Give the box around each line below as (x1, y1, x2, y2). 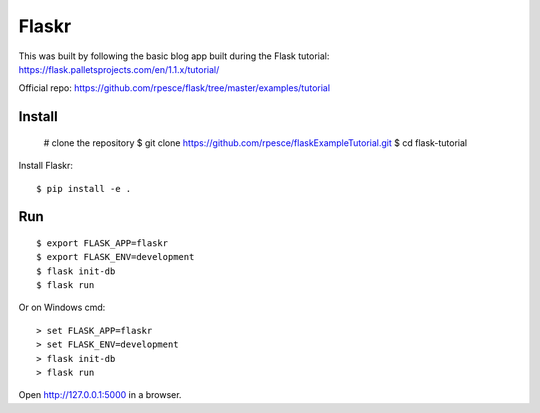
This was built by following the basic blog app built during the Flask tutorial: (18, 50, 330, 62)
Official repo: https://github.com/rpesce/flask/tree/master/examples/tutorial (18, 82, 330, 94)
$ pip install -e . (36, 183, 132, 194)
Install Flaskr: (18, 160, 74, 172)
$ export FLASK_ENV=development (36, 251, 195, 263)
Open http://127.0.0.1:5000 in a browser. (18, 389, 182, 401)
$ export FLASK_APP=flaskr (36, 237, 169, 249)
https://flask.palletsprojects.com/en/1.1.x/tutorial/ (18, 63, 220, 75)
